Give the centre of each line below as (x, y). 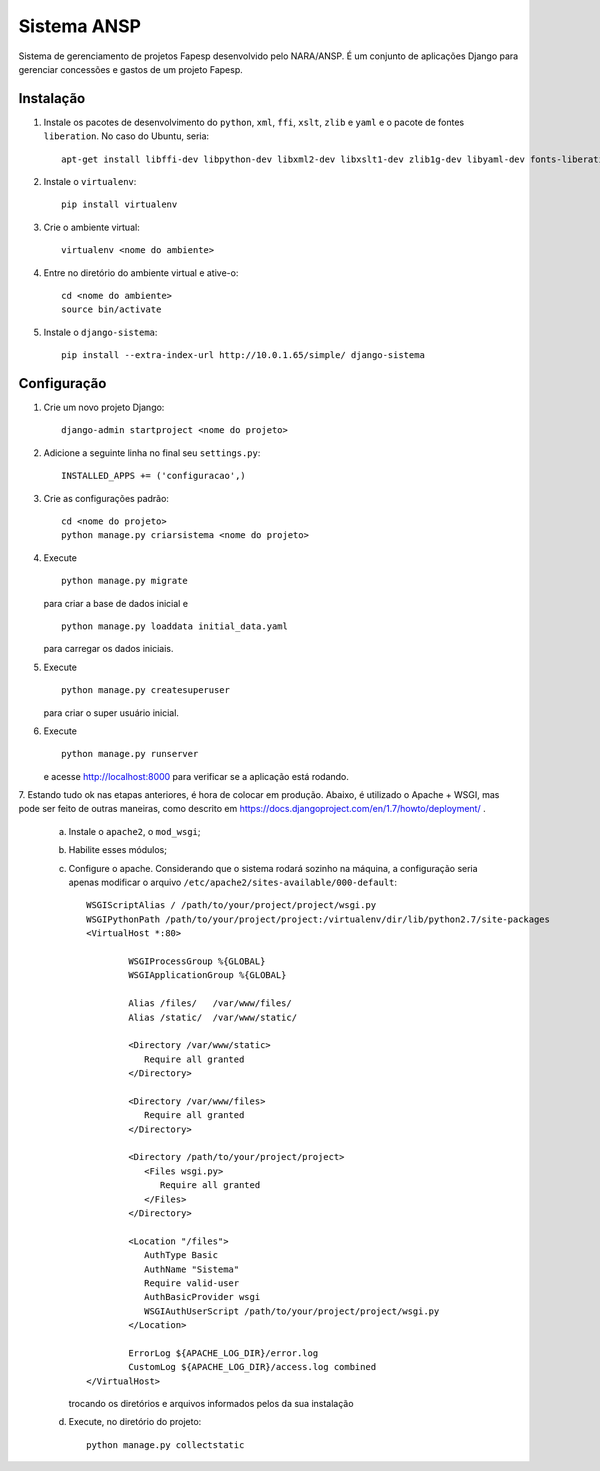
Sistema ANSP (80, 26)
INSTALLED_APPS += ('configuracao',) (154, 476)
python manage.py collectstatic (165, 1444)
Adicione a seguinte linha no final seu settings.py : (152, 452)
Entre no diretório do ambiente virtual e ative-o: (141, 272)
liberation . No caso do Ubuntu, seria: (126, 136)
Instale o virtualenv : (90, 182)
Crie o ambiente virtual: (91, 227)
